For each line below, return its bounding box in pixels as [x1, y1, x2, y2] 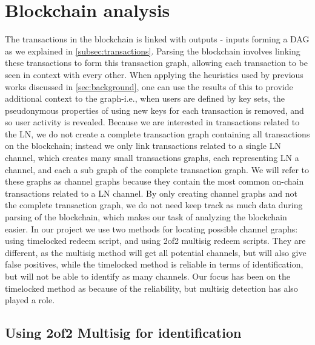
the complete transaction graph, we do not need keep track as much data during [5, 199, 303, 211]
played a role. [5, 294, 55, 306]
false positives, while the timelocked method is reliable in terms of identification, [5, 258, 303, 271]
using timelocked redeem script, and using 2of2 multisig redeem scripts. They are [5, 234, 306, 247]
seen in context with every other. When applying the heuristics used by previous [5, 68, 303, 80]
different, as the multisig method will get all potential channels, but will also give [5, 246, 307, 258]
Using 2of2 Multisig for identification [5, 323, 242, 342]
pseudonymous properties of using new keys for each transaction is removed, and [5, 103, 304, 116]
